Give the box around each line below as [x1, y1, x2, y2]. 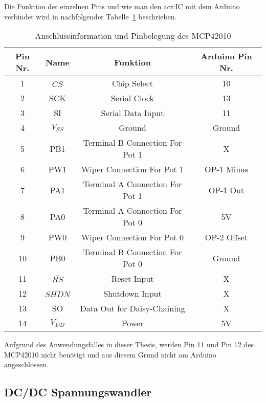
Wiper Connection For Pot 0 [81, 231, 184, 243]
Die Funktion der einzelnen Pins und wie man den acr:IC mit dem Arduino [4, 1, 240, 11]
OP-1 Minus [205, 163, 248, 175]
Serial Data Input [101, 107, 164, 119]
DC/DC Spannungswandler [4, 384, 152, 400]
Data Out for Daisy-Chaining [80, 302, 185, 315]
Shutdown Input [103, 287, 162, 300]
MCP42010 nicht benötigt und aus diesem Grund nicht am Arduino [4, 349, 216, 360]
